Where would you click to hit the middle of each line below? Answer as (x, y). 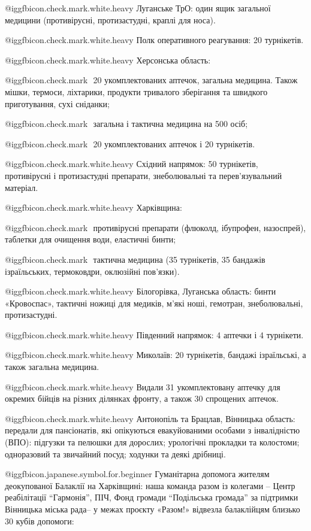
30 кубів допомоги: (40, 521)
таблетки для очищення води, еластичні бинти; (90, 239)
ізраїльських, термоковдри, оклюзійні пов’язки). (92, 271)
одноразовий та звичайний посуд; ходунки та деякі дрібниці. (115, 453)
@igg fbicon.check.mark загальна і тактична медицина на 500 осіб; (126, 124)
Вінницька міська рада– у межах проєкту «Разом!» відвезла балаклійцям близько (153, 509)
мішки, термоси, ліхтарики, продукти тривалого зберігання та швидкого (136, 91)
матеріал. (22, 187)
